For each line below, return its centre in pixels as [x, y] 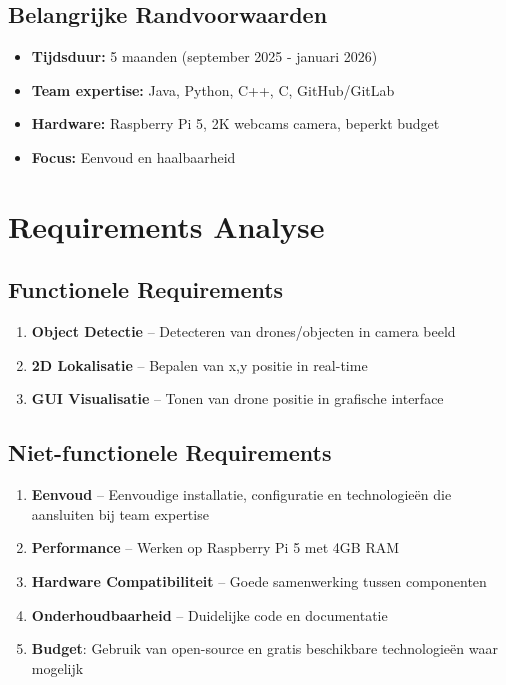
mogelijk [57, 667]
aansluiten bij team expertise [120, 513]
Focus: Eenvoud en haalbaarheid [133, 156]
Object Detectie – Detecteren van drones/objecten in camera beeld [243, 331]
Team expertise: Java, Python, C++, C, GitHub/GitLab [213, 89]
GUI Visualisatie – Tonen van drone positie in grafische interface [237, 398]
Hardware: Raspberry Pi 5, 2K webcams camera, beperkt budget [235, 123]
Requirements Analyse [166, 225]
